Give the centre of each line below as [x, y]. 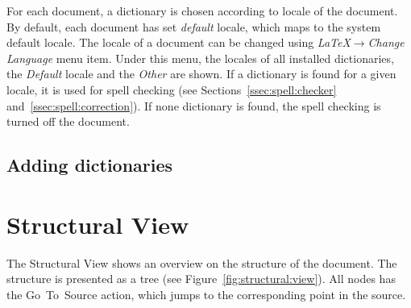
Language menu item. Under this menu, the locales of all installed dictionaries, [200, 58]
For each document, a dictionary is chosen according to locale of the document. [202, 10]
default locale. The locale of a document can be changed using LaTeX [179, 42]
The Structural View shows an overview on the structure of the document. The [202, 262]
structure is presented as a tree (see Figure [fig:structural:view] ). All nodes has [201, 279]
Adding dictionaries [90, 165]
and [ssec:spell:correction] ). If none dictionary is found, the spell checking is [194, 105]
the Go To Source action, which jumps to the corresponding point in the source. [206, 294]
